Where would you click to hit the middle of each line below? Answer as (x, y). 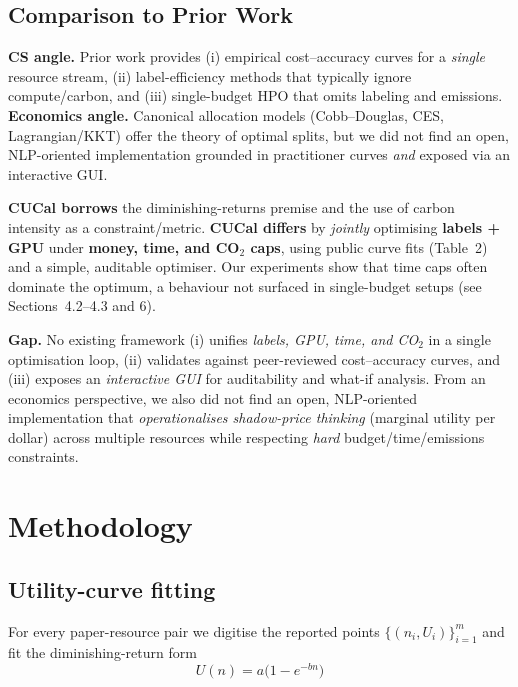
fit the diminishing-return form (102, 652)
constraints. (43, 456)
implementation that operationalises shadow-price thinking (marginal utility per (252, 417)
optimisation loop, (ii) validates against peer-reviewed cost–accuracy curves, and (254, 358)
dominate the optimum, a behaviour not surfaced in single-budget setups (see (245, 285)
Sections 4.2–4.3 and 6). (82, 305)
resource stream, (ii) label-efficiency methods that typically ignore (210, 75)
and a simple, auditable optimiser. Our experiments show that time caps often (248, 266)
